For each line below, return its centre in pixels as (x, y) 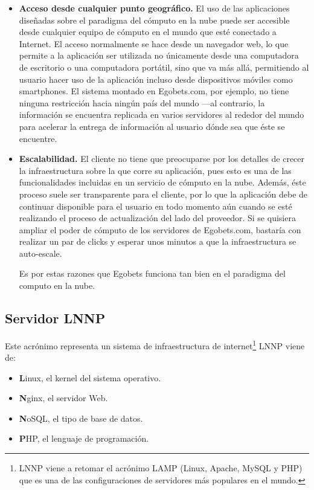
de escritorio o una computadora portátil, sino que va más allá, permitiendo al (164, 67)
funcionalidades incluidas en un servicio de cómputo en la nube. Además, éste (162, 182)
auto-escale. (40, 253)
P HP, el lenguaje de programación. (84, 438)
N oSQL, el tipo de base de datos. (81, 418)
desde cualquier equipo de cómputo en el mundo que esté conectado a (148, 32)
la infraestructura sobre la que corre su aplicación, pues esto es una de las (155, 170)
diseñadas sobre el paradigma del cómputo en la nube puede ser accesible (154, 20)
